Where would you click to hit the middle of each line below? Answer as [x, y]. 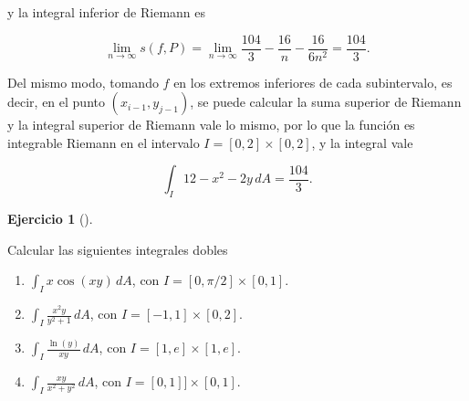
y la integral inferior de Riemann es [106, 12]
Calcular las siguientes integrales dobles [118, 249]
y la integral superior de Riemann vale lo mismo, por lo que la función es [211, 125]
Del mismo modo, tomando [83, 82]
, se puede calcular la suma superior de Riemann [326, 102]
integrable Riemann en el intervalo [104, 142]
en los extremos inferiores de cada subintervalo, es [313, 82]
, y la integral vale [362, 142]
